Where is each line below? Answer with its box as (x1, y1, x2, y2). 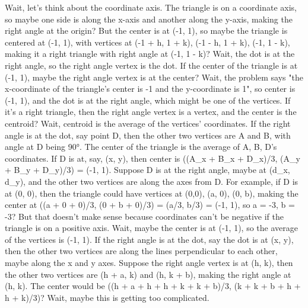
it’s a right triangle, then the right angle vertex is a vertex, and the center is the (5, 105, 297, 118)
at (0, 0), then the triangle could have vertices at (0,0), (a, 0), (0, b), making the (5, 187, 299, 199)
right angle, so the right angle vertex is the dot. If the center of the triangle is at (5, 59, 298, 71)
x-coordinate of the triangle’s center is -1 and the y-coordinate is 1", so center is (5, 82, 296, 95)
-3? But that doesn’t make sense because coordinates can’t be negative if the (5, 210, 284, 222)
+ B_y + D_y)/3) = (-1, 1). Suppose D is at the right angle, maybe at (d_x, (5, 163, 290, 176)
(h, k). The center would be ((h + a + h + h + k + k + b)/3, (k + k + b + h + (5, 280, 301, 292)
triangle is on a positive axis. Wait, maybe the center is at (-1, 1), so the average (5, 222, 298, 234)
